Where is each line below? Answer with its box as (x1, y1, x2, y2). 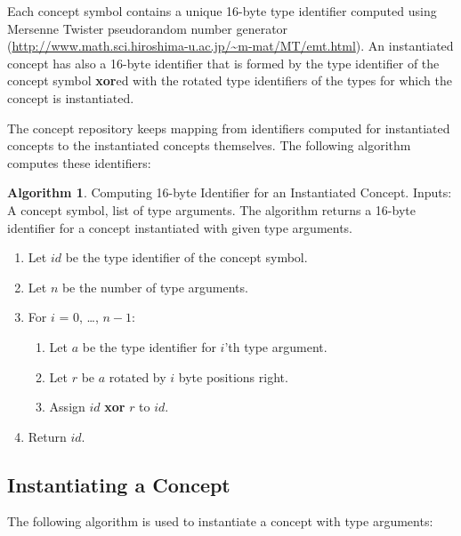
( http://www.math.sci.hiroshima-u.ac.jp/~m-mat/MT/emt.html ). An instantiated (7, 36, 454, 55)
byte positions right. (178, 367, 288, 386)
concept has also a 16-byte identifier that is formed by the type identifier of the (7, 53, 440, 72)
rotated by (109, 367, 166, 386)
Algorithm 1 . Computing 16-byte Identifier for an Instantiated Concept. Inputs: (7, 183, 452, 202)
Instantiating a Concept (7, 470, 230, 498)
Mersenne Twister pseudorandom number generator (7, 19, 288, 37)
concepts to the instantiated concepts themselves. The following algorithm (7, 136, 411, 155)
